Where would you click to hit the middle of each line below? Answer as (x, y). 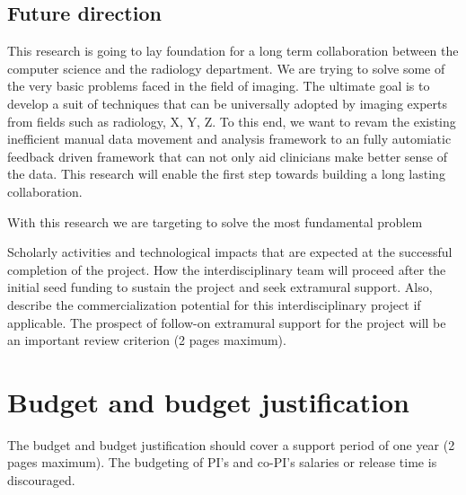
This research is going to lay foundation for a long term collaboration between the (233, 51)
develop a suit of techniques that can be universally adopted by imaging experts (228, 103)
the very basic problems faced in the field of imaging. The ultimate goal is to (219, 86)
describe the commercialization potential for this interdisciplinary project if (214, 304)
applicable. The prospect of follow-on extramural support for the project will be (227, 322)
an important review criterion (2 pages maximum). (147, 340)
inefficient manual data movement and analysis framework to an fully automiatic (229, 139)
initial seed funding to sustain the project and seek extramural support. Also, (220, 287)
